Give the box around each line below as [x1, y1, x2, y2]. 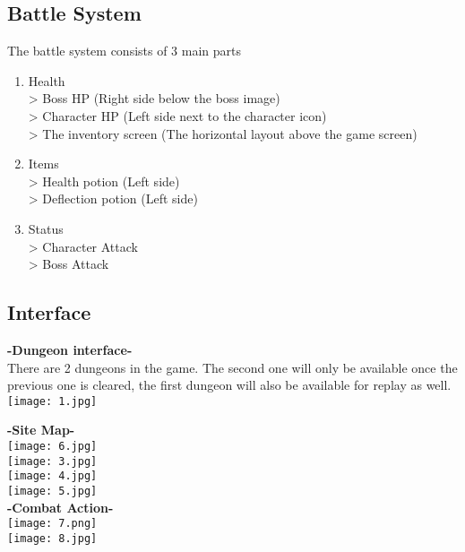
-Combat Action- [7, 497, 114, 516]
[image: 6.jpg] [7, 439, 98, 453]
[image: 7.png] [7, 517, 98, 530]
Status [28, 219, 64, 237]
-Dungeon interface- [7, 340, 133, 358]
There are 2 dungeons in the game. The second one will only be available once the [7, 358, 458, 376]
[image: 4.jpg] [7, 470, 98, 483]
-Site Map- [7, 420, 75, 439]
